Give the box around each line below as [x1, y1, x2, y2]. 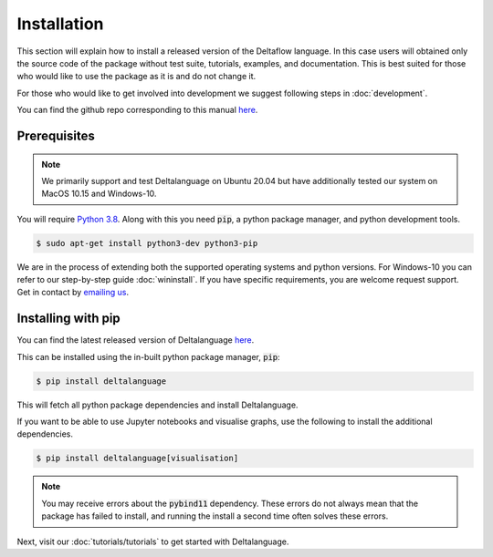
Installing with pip [16, 311, 121, 326]
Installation [16, 14, 104, 34]
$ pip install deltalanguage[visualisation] [36, 453, 239, 464]
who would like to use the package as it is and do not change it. [16, 71, 257, 82]
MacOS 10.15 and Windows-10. [41, 188, 157, 200]
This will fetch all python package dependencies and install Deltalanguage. [16, 399, 299, 410]
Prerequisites [16, 128, 95, 143]
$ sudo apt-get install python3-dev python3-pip [36, 238, 258, 248]
